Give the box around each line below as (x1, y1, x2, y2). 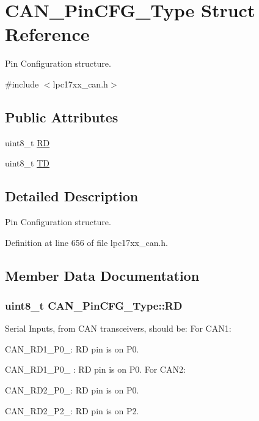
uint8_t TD (5, 157, 49, 170)
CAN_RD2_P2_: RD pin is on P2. (5, 404, 139, 417)
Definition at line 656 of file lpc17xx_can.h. (5, 236, 169, 248)
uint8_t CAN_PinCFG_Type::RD (5, 297, 183, 313)
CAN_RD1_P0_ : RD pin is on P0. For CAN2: (5, 363, 186, 376)
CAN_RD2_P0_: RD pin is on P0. (5, 384, 139, 397)
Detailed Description (5, 187, 139, 206)
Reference (5, 21, 90, 47)
